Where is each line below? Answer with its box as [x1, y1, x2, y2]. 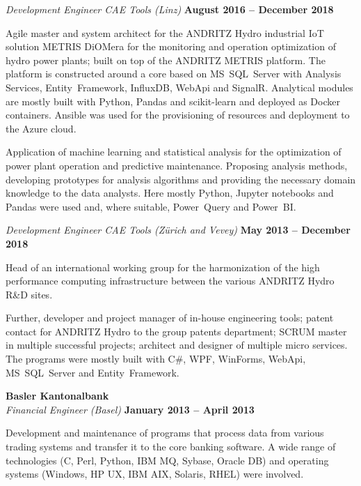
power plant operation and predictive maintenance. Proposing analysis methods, [6, 158, 348, 172]
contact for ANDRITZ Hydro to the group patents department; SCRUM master [6, 324, 347, 338]
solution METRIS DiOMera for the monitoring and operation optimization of [6, 39, 336, 54]
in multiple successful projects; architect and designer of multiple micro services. [6, 337, 348, 352]
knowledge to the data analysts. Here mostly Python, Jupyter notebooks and [6, 185, 334, 200]
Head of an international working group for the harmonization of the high [6, 259, 320, 274]
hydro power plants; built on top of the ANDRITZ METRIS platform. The [6, 52, 326, 67]
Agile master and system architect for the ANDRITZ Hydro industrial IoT [6, 25, 324, 40]
